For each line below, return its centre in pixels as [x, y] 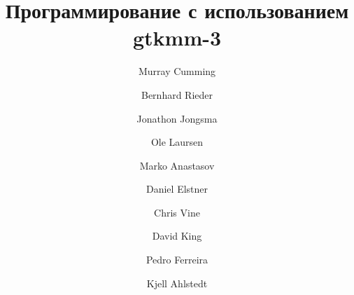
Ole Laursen [177, 142]
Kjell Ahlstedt [177, 283]
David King [177, 236]
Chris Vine [177, 212]
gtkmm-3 [177, 37]
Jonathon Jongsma [177, 118]
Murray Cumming [177, 71]
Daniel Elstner [177, 189]
